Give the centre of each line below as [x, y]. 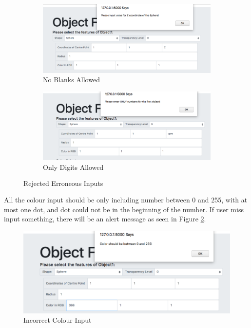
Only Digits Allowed [73, 167]
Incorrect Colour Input [58, 320]
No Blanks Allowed [71, 80]
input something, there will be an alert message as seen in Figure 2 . [105, 219]
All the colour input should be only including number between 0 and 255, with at [126, 199]
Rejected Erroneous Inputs [63, 183]
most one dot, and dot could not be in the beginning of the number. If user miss [124, 209]
